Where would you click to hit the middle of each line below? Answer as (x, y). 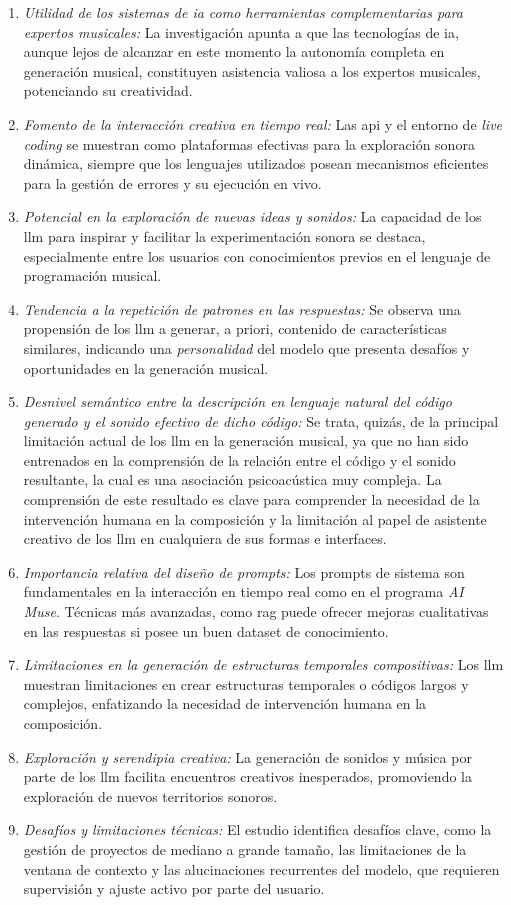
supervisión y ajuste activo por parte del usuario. (174, 888)
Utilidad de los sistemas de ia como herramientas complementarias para (243, 12)
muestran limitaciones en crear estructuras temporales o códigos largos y (246, 683)
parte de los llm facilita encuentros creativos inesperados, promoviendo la (247, 776)
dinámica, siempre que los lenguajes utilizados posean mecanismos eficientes (256, 163)
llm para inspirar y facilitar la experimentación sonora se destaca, (224, 235)
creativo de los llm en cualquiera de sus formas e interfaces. (205, 538)
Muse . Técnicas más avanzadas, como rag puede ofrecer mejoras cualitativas (256, 611)
